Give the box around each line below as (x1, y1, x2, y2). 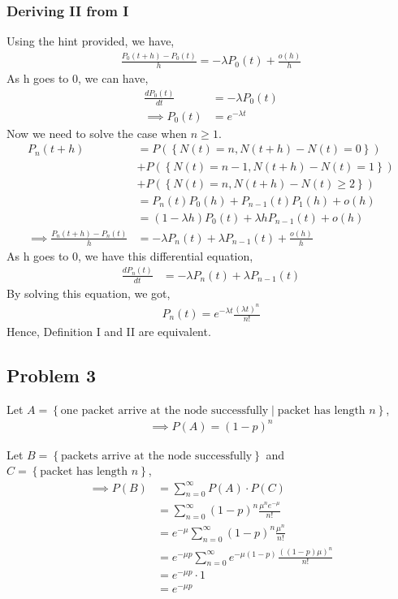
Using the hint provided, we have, (6, 32, 175, 50)
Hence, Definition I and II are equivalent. (6, 322, 211, 339)
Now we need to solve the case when (6, 124, 188, 141)
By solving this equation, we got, (6, 284, 171, 301)
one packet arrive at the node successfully (60, 404, 269, 416)
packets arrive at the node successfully (61, 450, 253, 462)
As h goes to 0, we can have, (6, 69, 149, 86)
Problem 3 (6, 362, 96, 387)
